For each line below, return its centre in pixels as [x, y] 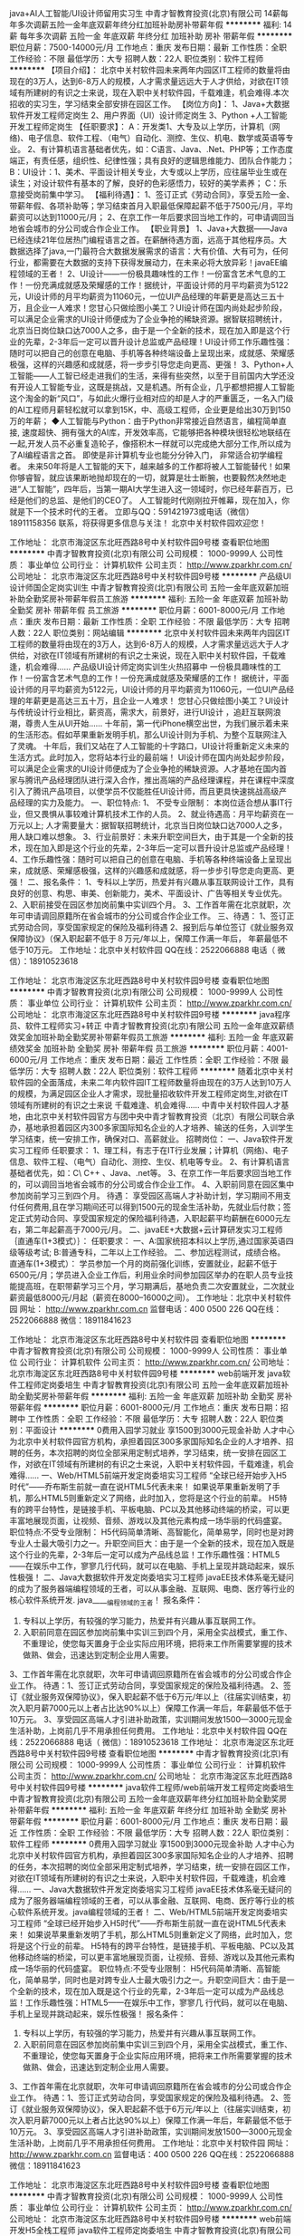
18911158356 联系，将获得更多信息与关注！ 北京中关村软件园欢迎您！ [138, 523]
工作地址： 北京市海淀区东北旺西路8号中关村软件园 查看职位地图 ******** [148, 1340]
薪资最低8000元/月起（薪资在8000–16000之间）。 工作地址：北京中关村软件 [151, 1297]
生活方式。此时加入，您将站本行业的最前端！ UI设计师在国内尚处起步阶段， [149, 757]
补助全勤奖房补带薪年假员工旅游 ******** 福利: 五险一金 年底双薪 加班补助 [149, 599]
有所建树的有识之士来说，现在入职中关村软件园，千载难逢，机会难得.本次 [153, 92]
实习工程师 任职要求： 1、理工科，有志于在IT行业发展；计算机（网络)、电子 [149, 1150]
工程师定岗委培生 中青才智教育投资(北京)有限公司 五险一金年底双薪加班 [149, 1385]
